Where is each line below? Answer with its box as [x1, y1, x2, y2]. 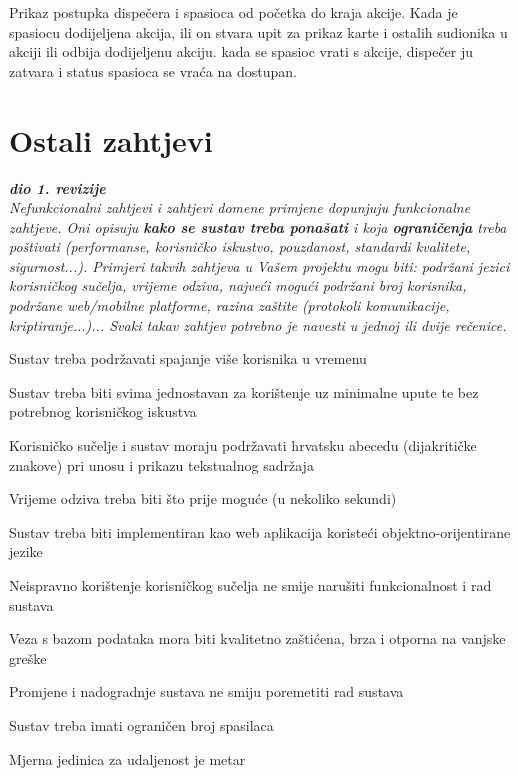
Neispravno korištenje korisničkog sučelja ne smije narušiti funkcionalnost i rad [9, 575, 492, 595]
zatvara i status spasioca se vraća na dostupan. [9, 60, 297, 81]
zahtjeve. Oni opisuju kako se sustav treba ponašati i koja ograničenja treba [9, 216, 507, 237]
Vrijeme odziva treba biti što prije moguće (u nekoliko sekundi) [9, 488, 397, 509]
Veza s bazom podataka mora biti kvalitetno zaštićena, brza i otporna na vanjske [9, 628, 506, 649]
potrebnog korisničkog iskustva [9, 401, 197, 422]
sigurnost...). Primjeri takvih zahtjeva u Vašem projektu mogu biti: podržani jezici [9, 255, 510, 276]
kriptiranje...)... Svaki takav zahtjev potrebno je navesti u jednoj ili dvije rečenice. [9, 314, 507, 335]
